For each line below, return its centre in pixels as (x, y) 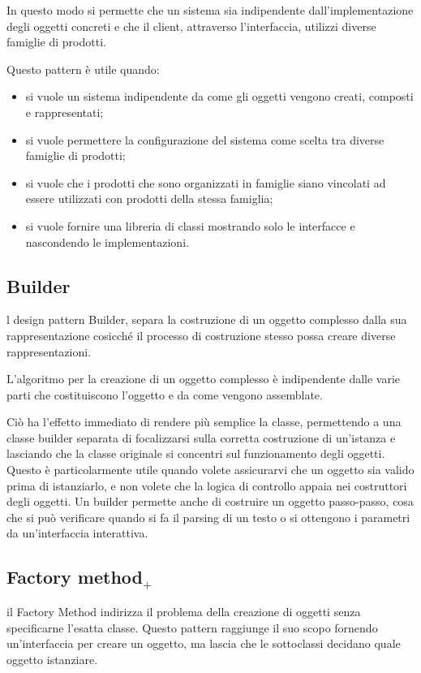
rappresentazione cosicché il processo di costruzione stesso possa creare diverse (201, 335)
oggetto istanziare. (52, 659)
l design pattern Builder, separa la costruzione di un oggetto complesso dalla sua (207, 319)
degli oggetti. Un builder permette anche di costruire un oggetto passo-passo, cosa (210, 501)
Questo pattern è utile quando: (83, 69)
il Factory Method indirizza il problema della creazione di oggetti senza (184, 612)
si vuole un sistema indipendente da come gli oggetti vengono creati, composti (219, 96)
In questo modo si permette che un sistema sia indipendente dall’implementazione (210, 10)
